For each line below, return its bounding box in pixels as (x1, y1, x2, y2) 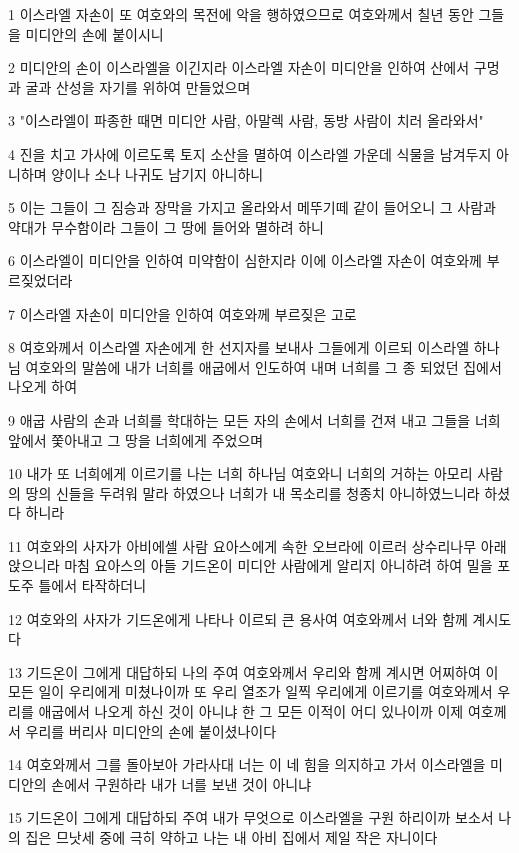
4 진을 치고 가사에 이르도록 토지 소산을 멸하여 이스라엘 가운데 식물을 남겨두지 (8, 143, 492, 164)
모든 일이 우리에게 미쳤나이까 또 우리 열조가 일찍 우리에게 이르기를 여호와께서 (8, 681, 493, 702)
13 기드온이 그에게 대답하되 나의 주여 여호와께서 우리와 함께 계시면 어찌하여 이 (8, 661, 499, 682)
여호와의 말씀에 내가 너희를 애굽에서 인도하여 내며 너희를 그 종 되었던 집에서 (25, 356, 502, 377)
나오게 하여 (8, 376, 78, 397)
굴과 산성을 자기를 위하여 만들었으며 (25, 76, 251, 97)
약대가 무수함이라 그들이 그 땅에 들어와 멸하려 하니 (8, 216, 324, 237)
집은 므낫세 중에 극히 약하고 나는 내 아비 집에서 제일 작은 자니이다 (25, 827, 438, 847)
